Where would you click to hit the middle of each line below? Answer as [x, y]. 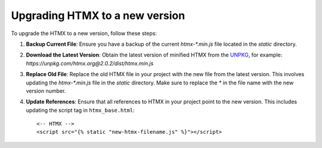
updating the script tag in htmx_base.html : [80, 110]
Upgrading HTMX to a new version [98, 15]
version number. [46, 91]
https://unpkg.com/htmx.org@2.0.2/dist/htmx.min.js [90, 63]
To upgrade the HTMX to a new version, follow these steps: [84, 33]
